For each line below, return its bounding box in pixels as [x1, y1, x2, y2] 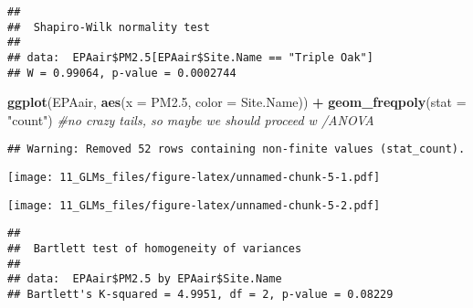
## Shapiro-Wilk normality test [7, 20, 210, 34]
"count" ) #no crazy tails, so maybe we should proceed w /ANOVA [7, 110, 374, 129]
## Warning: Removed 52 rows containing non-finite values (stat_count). [7, 143, 466, 156]
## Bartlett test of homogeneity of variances [7, 242, 302, 256]
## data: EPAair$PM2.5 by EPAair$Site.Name [7, 272, 282, 286]
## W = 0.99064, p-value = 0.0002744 [7, 66, 236, 80]
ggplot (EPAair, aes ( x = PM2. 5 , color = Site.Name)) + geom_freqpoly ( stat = [7, 92, 467, 112]
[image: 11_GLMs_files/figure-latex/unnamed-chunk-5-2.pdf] [7, 198, 381, 212]
